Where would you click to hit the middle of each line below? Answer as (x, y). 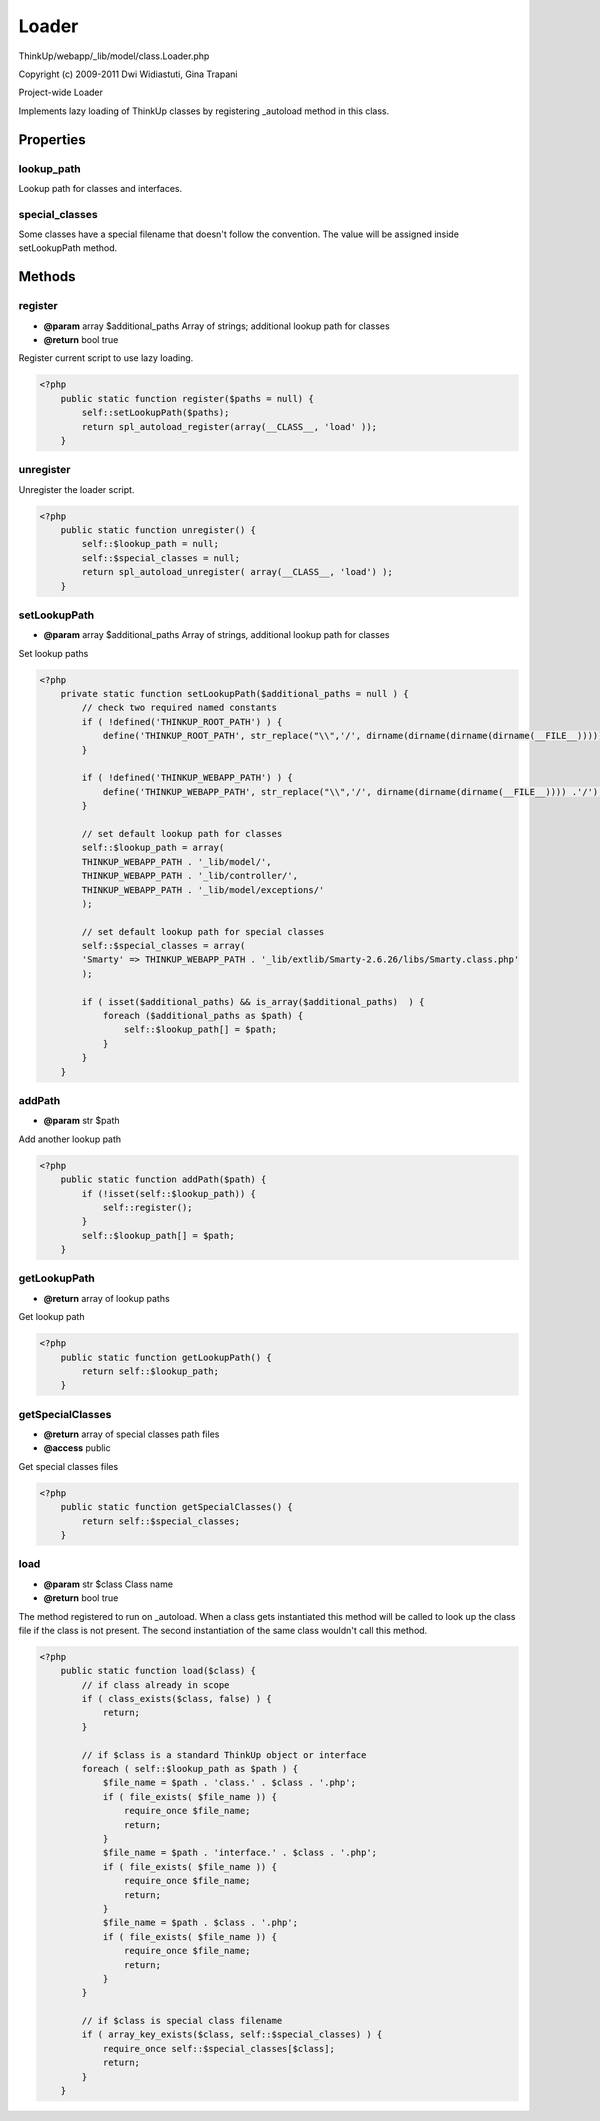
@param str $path (81, 1121)
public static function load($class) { (158, 1671)
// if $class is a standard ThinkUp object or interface (224, 1754)
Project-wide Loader (61, 92)
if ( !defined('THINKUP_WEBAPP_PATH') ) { (187, 778)
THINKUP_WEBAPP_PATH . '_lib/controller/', (190, 876)
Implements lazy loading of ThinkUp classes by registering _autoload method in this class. (204, 111)
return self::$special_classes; (160, 1521)
